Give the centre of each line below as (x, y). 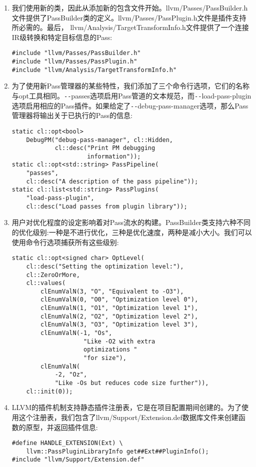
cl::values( (46, 283)
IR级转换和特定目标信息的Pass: (62, 37)
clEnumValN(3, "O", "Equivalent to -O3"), (112, 291)
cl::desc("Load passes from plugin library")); (107, 206)
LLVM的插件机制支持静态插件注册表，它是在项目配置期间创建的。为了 (127, 407)
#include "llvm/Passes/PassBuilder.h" (76, 53)
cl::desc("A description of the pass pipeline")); (112, 181)
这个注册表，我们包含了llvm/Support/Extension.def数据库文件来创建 (128, 417)
